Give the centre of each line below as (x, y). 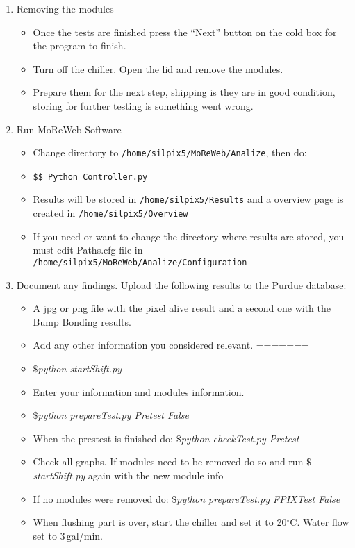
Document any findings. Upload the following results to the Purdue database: (181, 284)
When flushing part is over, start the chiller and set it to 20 (160, 522)
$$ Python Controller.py (90, 177)
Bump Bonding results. (82, 321)
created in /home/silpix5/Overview (110, 213)
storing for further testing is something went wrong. (143, 105)
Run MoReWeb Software (69, 129)
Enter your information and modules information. (139, 391)
